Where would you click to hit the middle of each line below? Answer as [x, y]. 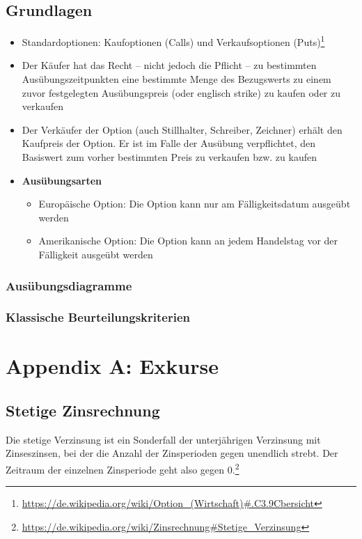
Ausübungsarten [62, 180]
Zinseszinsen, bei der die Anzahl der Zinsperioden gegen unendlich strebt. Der [172, 453]
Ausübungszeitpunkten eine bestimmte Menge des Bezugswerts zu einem [176, 79]
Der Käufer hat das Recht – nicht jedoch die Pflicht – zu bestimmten [169, 65]
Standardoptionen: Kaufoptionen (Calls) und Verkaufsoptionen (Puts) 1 [173, 41]
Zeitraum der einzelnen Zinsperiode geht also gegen [115, 469]
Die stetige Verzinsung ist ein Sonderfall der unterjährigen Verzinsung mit [163, 439]
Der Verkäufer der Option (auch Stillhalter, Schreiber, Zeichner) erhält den [182, 129]
